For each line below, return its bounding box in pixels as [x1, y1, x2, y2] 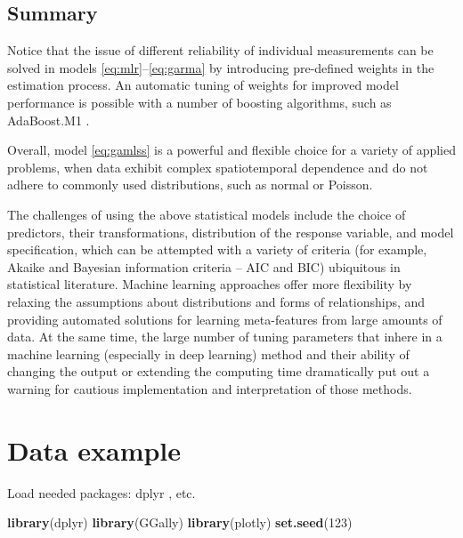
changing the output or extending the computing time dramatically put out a [7, 362, 430, 381]
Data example [7, 431, 182, 468]
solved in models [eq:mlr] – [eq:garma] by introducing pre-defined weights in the [7, 58, 435, 76]
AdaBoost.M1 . [7, 110, 90, 129]
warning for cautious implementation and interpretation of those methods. [7, 379, 412, 397]
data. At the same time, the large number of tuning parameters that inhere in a [7, 327, 443, 346]
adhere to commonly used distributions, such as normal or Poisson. [7, 175, 373, 194]
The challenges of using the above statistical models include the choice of [7, 205, 406, 223]
